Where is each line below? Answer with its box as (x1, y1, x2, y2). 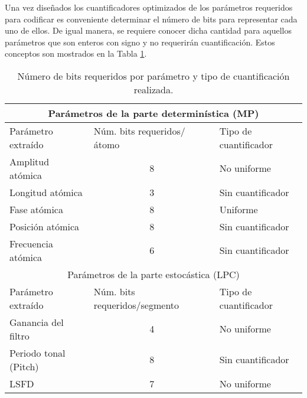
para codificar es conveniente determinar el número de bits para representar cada (5, 12, 298, 25)
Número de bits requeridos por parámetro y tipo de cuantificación (17, 68, 290, 83)
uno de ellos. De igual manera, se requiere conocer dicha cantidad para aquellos (5, 24, 292, 37)
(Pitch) (9, 359, 39, 373)
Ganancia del (9, 315, 64, 329)
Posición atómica (9, 219, 80, 233)
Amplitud (9, 154, 50, 168)
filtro (9, 328, 30, 342)
